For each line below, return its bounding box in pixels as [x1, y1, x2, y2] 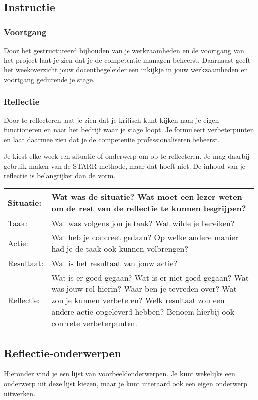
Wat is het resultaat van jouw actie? [51, 257, 177, 269]
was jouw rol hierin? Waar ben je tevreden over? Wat [51, 283, 237, 295]
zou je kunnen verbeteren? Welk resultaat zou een [51, 294, 225, 306]
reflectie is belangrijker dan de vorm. [4, 170, 116, 180]
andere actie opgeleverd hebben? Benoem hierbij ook [51, 306, 235, 318]
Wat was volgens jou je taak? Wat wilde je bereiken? [51, 217, 235, 229]
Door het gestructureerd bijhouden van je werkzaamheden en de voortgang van [4, 45, 244, 55]
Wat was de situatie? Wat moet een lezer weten [51, 191, 242, 203]
